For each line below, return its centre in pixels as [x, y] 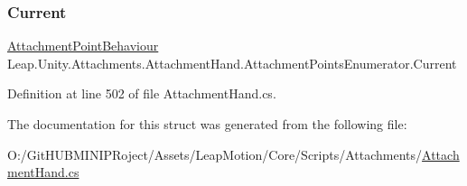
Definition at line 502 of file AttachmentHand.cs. [142, 93]
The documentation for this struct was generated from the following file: [207, 124]
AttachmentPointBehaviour [83, 46]
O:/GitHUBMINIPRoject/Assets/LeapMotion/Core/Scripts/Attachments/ [215, 154]
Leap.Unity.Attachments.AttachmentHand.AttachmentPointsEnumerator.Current [232, 63]
